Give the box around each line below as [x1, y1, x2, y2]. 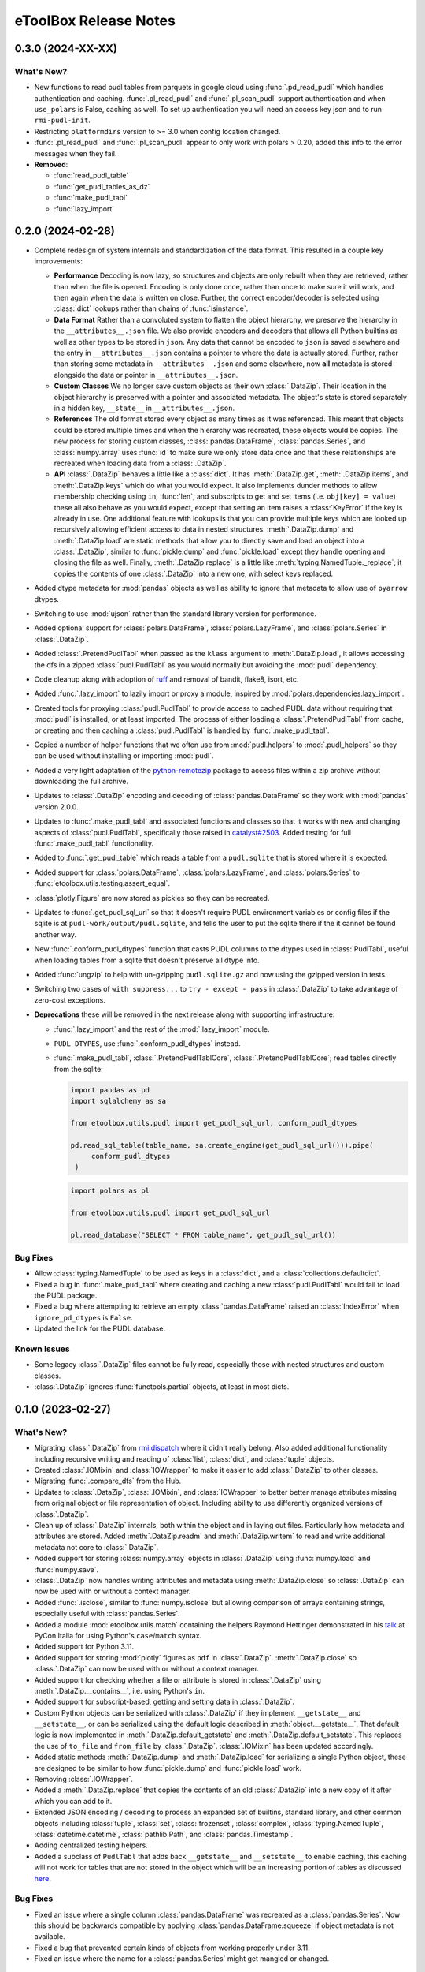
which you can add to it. [34, 1796, 113, 1806]
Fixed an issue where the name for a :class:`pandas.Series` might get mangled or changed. [34, 1954, 330, 1963]
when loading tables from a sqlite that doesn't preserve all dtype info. [34, 955, 260, 965]
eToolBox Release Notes [14, 12, 176, 29]
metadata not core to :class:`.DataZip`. [34, 1542, 159, 1552]
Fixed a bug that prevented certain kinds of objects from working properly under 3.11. [34, 1943, 310, 1952]
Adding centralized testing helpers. [34, 1840, 149, 1850]
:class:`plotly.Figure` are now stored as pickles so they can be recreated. [34, 893, 270, 902]
